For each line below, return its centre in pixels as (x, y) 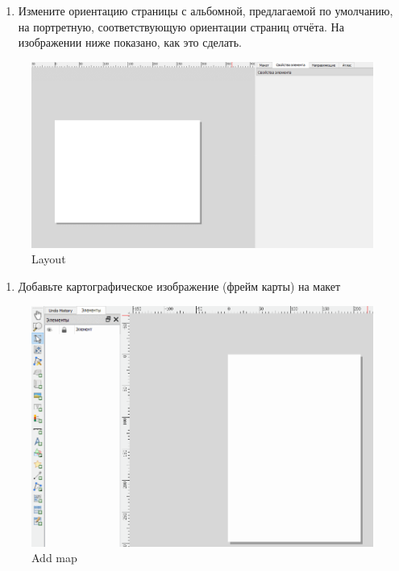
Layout (49, 259)
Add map (54, 558)
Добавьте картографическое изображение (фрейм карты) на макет (179, 286)
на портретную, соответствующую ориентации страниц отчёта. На (181, 26)
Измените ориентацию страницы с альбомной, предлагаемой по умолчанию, (206, 10)
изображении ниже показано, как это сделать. (130, 42)
